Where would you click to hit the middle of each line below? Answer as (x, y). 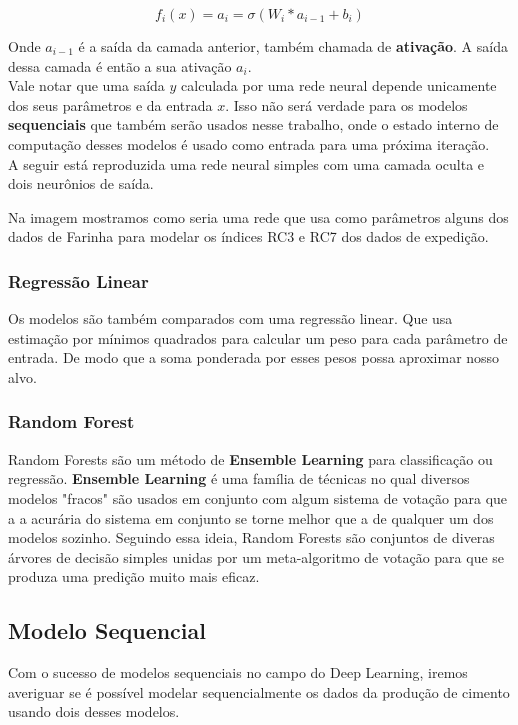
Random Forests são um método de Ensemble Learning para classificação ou (250, 458)
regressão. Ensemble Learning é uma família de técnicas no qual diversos (239, 478)
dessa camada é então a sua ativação (120, 65)
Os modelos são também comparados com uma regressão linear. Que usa (230, 318)
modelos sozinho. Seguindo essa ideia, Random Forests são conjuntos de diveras (251, 537)
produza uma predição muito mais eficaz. (134, 576)
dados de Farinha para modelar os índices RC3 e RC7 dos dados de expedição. (248, 236)
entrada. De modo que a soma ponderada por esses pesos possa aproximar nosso (254, 357)
